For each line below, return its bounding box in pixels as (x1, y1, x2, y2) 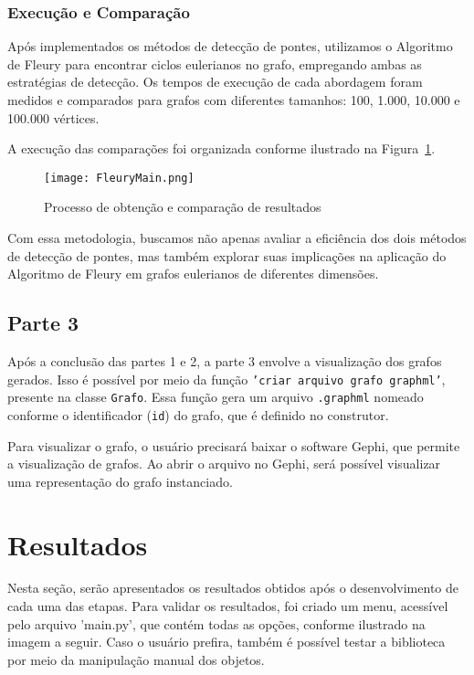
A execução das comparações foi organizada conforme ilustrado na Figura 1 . (7, 139, 436, 158)
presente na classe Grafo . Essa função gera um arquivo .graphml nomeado (7, 387, 424, 406)
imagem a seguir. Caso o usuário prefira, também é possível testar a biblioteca (7, 632, 446, 651)
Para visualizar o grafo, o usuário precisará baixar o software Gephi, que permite (7, 436, 460, 455)
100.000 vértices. (7, 108, 100, 127)
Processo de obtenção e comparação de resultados (44, 197, 321, 216)
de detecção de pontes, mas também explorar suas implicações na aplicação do (7, 246, 447, 265)
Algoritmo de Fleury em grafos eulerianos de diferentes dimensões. (7, 264, 379, 283)
